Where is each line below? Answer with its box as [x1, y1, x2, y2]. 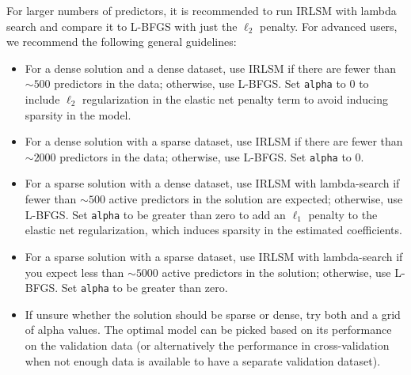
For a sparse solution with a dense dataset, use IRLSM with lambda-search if [25, 175, 400, 191]
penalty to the [308, 206, 378, 222]
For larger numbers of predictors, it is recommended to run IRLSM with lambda [6, 2, 397, 18]
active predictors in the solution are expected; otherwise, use [108, 191, 403, 207]
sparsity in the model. [25, 106, 131, 123]
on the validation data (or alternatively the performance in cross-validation [25, 336, 390, 353]
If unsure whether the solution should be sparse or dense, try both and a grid [25, 305, 401, 322]
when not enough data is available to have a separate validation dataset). [25, 352, 381, 369]
